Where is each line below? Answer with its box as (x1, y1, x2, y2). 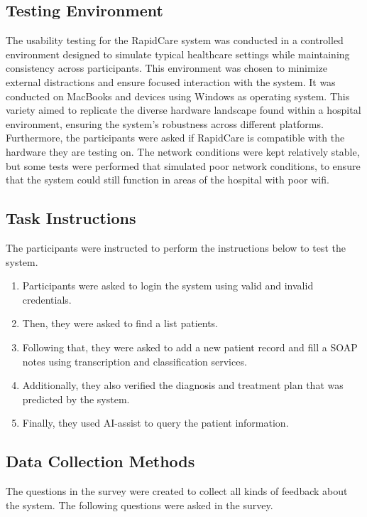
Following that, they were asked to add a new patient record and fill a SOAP (22, 339, 358, 354)
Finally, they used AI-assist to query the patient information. (22, 415, 289, 430)
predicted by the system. (22, 391, 130, 406)
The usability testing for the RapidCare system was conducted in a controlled (6, 33, 344, 48)
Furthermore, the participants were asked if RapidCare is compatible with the (6, 130, 345, 145)
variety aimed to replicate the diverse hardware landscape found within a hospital (6, 102, 361, 117)
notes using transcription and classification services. (22, 353, 247, 368)
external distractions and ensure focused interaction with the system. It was (6, 74, 336, 89)
